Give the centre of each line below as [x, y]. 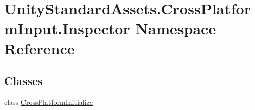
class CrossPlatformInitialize [49, 102]
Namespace [176, 28]
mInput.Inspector [67, 28]
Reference [40, 48]
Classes [23, 81]
